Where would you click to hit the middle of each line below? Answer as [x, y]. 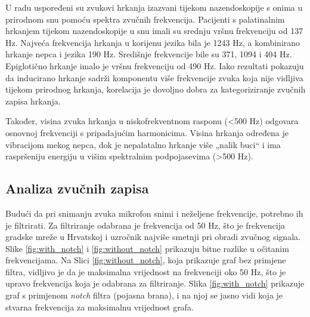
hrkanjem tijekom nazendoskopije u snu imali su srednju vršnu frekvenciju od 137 [154, 31]
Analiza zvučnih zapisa [77, 188]
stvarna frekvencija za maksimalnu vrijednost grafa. [100, 307]
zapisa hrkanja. [33, 101]
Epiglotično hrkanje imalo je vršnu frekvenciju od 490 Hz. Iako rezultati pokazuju [155, 65]
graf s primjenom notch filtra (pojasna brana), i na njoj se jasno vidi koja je [144, 295]
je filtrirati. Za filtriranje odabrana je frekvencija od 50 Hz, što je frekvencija [145, 225]
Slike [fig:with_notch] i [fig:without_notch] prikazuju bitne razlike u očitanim [147, 248]
